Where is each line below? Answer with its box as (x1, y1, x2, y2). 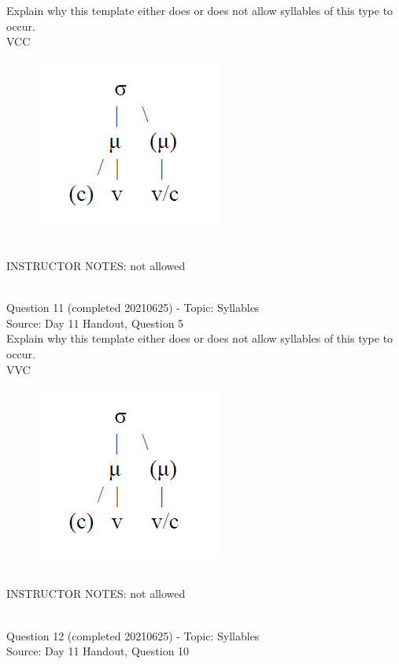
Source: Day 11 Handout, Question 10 (6, 643, 190, 659)
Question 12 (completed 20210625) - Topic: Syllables (6, 627, 260, 644)
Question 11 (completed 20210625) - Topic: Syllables (6, 299, 260, 316)
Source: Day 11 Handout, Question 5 (6, 314, 184, 331)
